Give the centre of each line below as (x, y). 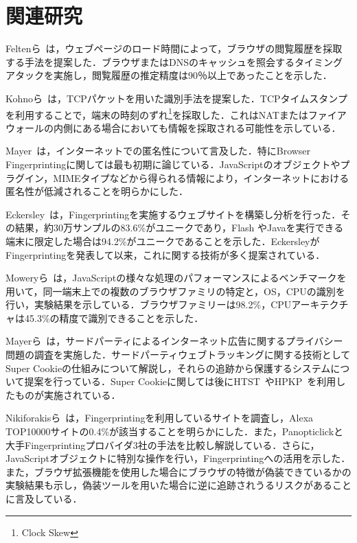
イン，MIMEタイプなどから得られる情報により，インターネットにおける (187, 177)
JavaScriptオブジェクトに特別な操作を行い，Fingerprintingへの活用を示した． (178, 458)
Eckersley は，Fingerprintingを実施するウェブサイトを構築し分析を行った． (173, 214)
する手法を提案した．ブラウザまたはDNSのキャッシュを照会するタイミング (174, 61)
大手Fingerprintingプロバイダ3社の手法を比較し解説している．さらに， (163, 444)
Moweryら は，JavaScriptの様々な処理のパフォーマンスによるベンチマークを (176, 278)
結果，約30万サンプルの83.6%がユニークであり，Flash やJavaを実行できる (179, 228)
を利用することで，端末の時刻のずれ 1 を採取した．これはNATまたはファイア (176, 113)
